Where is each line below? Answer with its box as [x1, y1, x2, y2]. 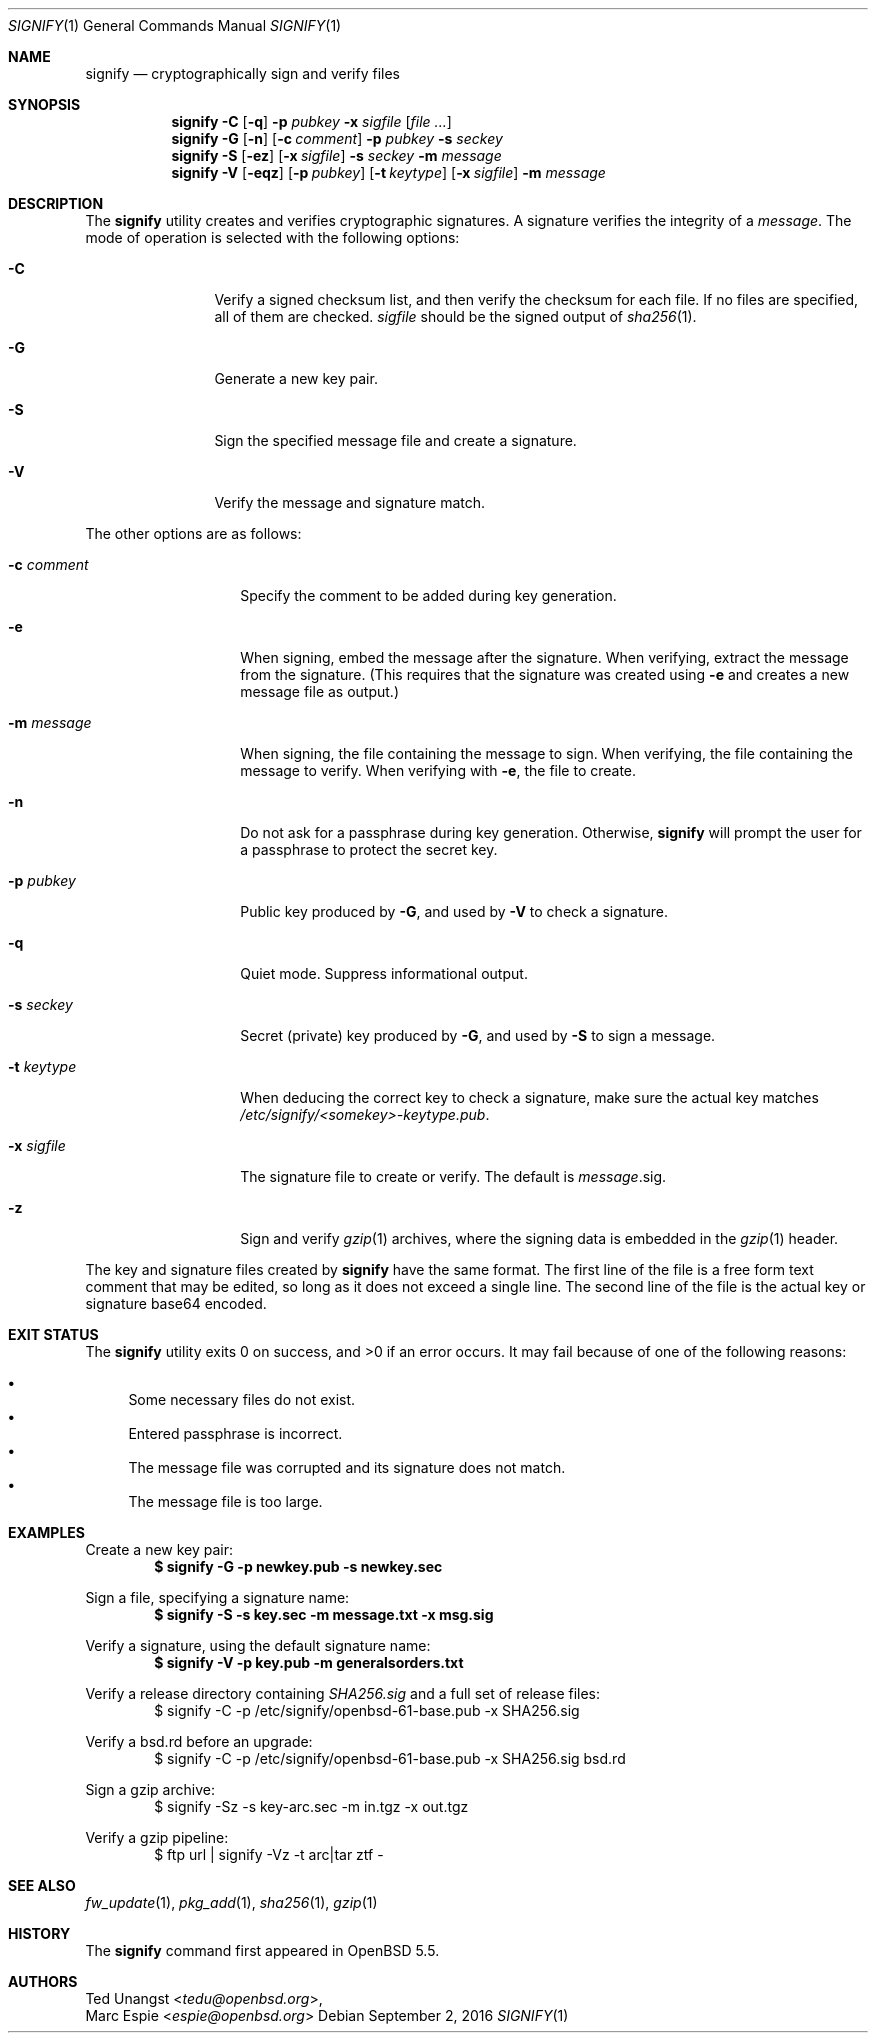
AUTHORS [8, 1973, 78, 1990]
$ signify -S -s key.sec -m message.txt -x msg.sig [154, 1606, 494, 1623]
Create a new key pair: [85, 1541, 234, 1558]
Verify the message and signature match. [214, 494, 486, 511]
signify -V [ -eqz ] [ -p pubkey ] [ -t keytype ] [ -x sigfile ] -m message [171, 164, 606, 181]
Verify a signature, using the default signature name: [85, 1637, 431, 1654]
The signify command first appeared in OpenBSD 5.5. [85, 1942, 440, 1959]
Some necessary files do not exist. [128, 1391, 356, 1408]
